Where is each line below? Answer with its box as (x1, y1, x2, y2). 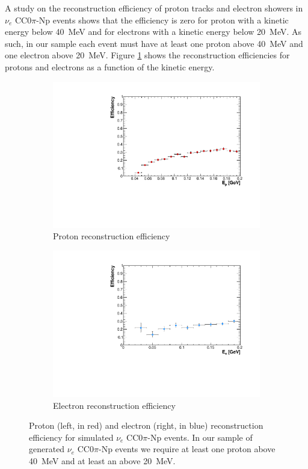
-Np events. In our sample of (147, 431, 253, 443)
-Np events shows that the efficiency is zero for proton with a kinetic (36, 13, 289, 26)
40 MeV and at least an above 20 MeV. (29, 454, 176, 467)
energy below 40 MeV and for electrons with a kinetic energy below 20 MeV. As (5, 25, 302, 38)
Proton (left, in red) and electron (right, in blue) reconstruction (29, 419, 263, 432)
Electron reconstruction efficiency (53, 399, 176, 411)
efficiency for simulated (29, 431, 114, 443)
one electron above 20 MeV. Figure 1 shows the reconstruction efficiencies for (5, 49, 290, 61)
